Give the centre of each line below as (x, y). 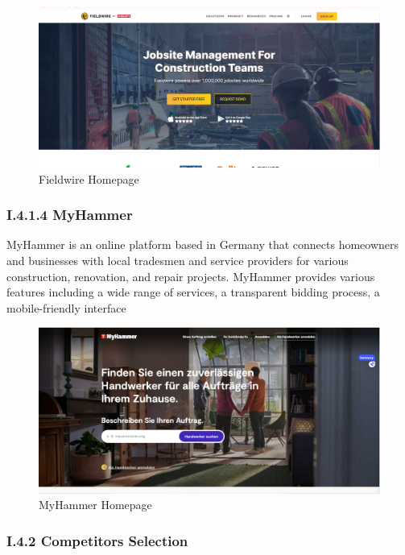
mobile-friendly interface (66, 307)
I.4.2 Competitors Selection (97, 540)
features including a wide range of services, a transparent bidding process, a (193, 292)
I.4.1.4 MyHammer (70, 215)
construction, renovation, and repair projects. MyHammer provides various (191, 276)
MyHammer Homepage (95, 505)
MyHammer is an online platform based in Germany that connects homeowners (203, 244)
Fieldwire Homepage (89, 178)
